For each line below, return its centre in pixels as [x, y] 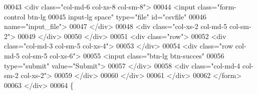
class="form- [217, 6]
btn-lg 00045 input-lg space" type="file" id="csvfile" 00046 [117, 16]
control [15, 16]
